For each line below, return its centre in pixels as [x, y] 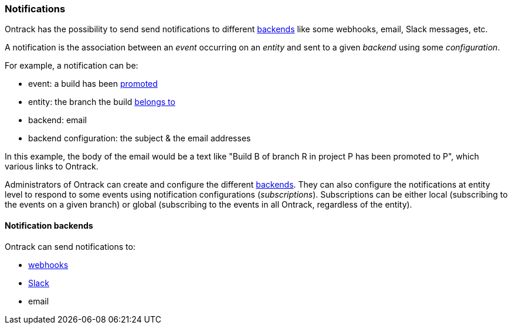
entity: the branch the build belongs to [102, 102]
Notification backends [49, 225]
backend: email [57, 120]
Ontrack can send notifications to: [70, 246]
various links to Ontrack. [52, 167]
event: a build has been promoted [93, 84]
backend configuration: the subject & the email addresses [140, 138]
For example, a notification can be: [72, 66]
